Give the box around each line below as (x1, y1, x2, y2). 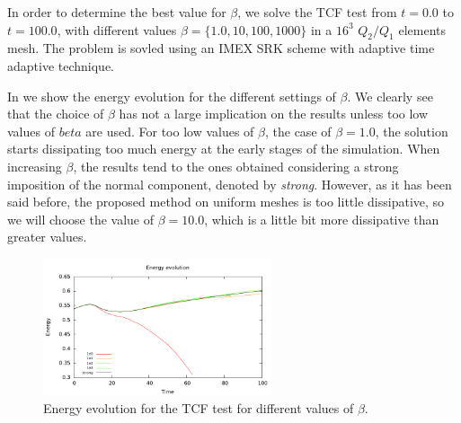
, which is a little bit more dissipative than (204, 209, 439, 228)
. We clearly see (347, 86, 433, 105)
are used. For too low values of (85, 121, 254, 140)
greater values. (7, 227, 87, 246)
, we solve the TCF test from (237, 3, 397, 21)
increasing (7, 156, 62, 175)
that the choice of (7, 104, 104, 123)
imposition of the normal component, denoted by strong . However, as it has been (7, 174, 452, 193)
